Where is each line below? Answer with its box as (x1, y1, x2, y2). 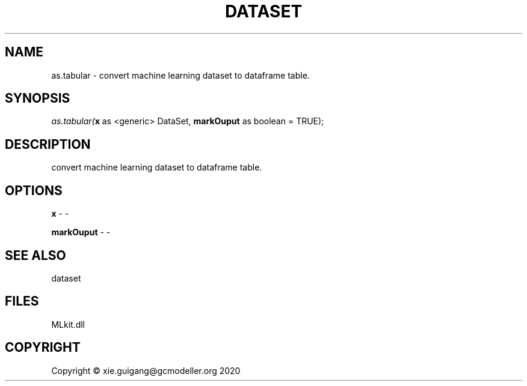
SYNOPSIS (5, 91, 70, 106)
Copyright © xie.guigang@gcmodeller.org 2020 (51, 365, 241, 376)
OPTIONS (5, 182, 63, 198)
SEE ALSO (5, 247, 66, 263)
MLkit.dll (51, 319, 85, 330)
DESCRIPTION (5, 136, 91, 152)
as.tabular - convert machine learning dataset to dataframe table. (51, 70, 310, 80)
